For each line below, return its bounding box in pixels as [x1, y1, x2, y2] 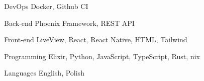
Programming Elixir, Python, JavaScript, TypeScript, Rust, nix [4, 51, 200, 61]
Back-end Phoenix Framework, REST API [4, 17, 135, 28]
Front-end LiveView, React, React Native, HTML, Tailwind [4, 34, 187, 45]
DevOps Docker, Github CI [4, 1, 88, 11]
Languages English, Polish [4, 68, 84, 78]
